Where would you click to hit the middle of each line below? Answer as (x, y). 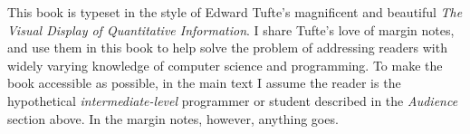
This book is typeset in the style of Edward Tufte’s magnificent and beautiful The (235, 12)
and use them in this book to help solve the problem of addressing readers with (227, 48)
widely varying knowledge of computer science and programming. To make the (225, 65)
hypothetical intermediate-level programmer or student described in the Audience (233, 100)
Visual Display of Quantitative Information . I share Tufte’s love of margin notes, (231, 29)
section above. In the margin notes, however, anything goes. (173, 118)
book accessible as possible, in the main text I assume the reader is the (204, 83)
